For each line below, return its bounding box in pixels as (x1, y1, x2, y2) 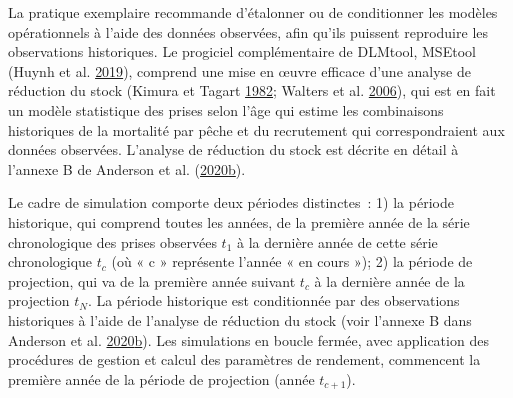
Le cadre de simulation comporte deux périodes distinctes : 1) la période (8, 192, 454, 213)
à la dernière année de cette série (237, 231, 438, 252)
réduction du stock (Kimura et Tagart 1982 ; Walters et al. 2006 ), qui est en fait (8, 80, 496, 101)
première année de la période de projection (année (8, 368, 315, 389)
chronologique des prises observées (8, 231, 217, 252)
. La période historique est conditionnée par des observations (87, 290, 460, 311)
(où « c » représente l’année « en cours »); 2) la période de (111, 251, 473, 272)
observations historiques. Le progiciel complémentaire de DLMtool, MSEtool (8, 41, 476, 62)
